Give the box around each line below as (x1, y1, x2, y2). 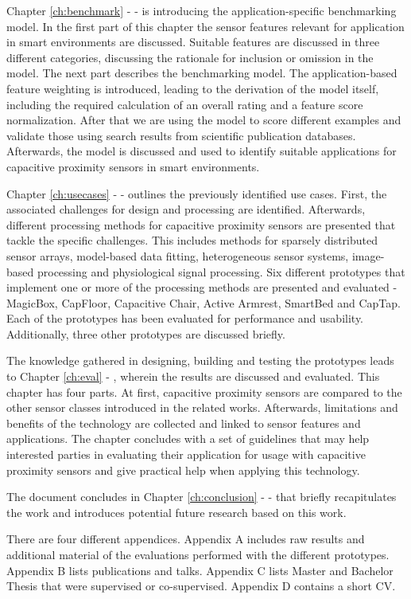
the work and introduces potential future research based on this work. (6, 503, 347, 520)
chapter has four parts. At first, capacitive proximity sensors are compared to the (6, 383, 402, 400)
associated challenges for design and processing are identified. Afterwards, (6, 201, 366, 217)
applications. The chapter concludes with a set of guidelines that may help (6, 430, 370, 447)
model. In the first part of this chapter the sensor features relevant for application (6, 18, 405, 34)
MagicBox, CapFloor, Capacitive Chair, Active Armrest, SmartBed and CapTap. (6, 294, 401, 311)
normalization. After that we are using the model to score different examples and (6, 112, 401, 128)
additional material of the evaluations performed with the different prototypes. (6, 546, 390, 562)
